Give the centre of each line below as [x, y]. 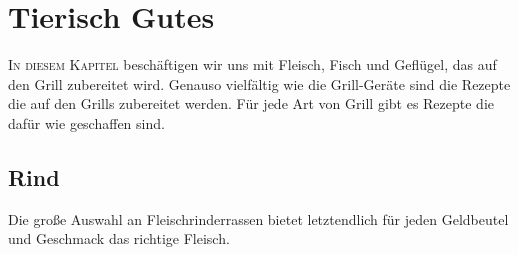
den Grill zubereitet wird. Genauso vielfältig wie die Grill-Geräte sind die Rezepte [259, 83]
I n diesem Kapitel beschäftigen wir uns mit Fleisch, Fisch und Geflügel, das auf [252, 64]
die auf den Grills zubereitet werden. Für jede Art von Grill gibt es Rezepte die [251, 103]
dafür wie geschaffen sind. [86, 122]
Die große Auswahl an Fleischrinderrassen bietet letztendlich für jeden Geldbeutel [258, 218]
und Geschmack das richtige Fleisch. [119, 238]
